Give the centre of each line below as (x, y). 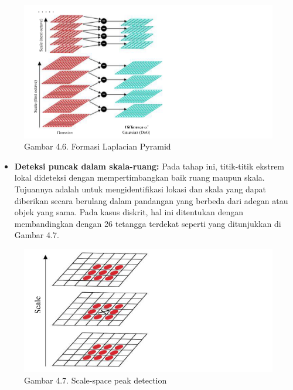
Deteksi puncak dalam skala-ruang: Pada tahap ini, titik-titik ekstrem (149, 166)
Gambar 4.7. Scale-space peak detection (96, 380)
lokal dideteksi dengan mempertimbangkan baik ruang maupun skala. (139, 177)
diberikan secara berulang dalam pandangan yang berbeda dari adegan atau (151, 200)
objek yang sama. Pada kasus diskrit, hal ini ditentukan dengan (129, 212)
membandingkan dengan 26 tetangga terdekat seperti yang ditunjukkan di (148, 223)
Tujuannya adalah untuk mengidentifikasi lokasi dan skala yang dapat (140, 189)
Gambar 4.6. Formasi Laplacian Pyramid (98, 146)
